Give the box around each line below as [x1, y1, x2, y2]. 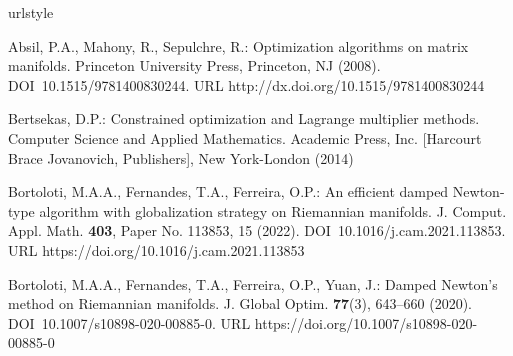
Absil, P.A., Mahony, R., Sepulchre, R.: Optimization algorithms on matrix [8, 35, 469, 56]
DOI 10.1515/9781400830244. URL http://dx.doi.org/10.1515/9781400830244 [8, 74, 485, 95]
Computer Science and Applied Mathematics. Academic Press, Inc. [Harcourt [8, 127, 482, 148]
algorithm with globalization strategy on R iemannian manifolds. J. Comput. [39, 200, 507, 221]
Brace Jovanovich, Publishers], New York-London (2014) [8, 147, 354, 168]
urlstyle [8, 2, 54, 22]
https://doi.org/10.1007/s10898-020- [254, 312, 478, 333]
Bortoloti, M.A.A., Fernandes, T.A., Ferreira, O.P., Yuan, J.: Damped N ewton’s [8, 273, 498, 294]
